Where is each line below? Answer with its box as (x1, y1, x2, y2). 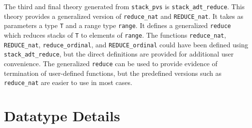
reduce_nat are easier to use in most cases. (4, 77, 132, 87)
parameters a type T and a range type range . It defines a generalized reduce (4, 20, 231, 30)
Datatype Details (4, 106, 120, 126)
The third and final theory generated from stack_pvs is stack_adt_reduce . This (4, 1, 245, 11)
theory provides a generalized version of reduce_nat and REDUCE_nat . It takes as (4, 11, 244, 21)
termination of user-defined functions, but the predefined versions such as (4, 68, 222, 78)
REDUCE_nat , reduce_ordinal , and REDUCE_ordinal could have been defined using (4, 39, 248, 49)
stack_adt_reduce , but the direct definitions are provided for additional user (4, 49, 234, 59)
